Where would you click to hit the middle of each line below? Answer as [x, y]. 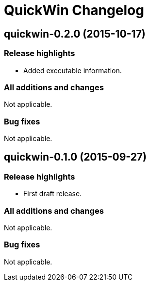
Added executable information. [73, 70]
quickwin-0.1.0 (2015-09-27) [75, 157]
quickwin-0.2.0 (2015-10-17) [75, 34]
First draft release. [53, 194]
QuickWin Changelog [74, 10]
